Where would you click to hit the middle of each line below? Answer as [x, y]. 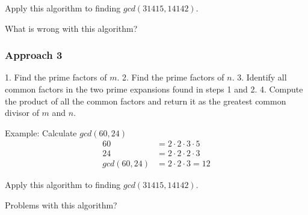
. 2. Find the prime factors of [171, 77]
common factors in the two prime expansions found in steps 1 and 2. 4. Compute [154, 89]
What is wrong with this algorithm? [71, 28]
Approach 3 [34, 55]
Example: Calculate [41, 132]
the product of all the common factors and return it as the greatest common [146, 101]
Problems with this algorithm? [61, 205]
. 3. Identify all [259, 77]
